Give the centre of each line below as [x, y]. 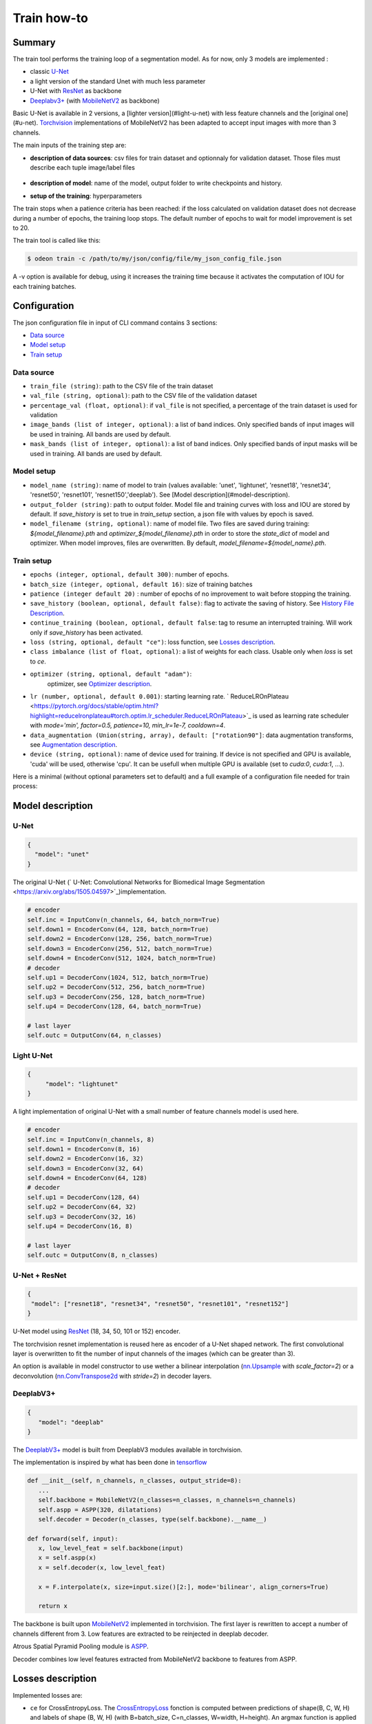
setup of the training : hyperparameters [86, 196]
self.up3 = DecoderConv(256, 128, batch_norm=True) [116, 997]
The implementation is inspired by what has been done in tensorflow [110, 1463]
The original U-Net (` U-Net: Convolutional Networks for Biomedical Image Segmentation [139, 882]
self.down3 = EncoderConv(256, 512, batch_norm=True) [120, 949]
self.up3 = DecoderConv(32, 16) [82, 1216]
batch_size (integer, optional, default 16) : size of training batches [141, 584]
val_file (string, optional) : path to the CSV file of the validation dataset [144, 396]
